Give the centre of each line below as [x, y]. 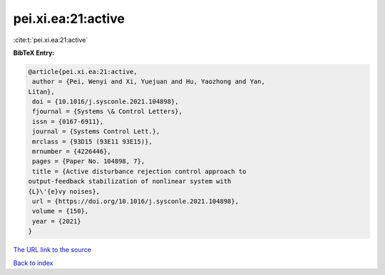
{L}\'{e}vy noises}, [64, 191]
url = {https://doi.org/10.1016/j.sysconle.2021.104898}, [135, 201]
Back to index [33, 263]
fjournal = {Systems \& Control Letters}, [108, 111]
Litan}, [41, 92]
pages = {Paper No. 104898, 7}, [89, 161]
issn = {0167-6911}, [68, 121]
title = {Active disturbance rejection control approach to [139, 171]
